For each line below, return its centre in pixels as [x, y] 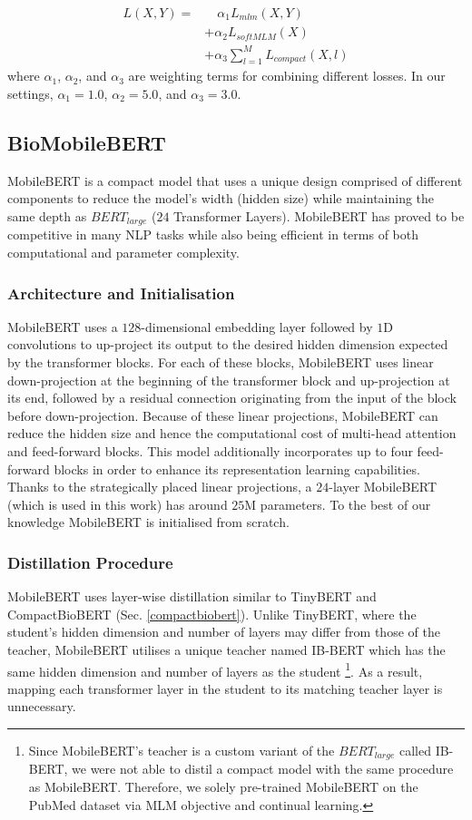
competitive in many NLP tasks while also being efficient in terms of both [213, 234]
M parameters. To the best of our [338, 504]
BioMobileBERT [87, 142]
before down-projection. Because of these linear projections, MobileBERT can [223, 415]
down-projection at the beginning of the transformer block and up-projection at [229, 380]
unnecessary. [42, 706]
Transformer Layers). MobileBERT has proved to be [319, 215]
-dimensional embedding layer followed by [257, 326]
